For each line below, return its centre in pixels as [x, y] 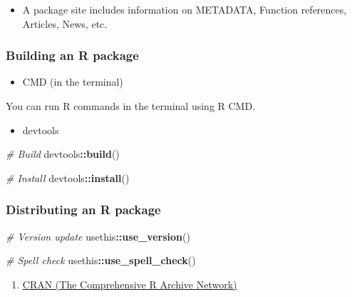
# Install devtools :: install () [68, 177]
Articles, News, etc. [65, 23]
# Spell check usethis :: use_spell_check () [101, 260]
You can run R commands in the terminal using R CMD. [131, 106]
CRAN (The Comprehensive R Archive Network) [130, 284]
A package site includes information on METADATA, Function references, [185, 9]
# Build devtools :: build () [63, 154]
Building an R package [72, 55]
